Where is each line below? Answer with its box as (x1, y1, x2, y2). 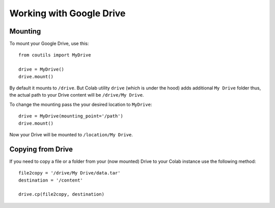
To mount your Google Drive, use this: (9, 41, 89, 47)
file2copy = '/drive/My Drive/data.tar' (18, 170, 121, 176)
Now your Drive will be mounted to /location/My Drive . (9, 131, 133, 137)
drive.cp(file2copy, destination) (18, 191, 104, 197)
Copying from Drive (9, 145, 73, 154)
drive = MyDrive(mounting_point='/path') (18, 113, 123, 119)
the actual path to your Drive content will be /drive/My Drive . (9, 92, 144, 98)
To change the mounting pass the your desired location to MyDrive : (9, 101, 152, 107)
